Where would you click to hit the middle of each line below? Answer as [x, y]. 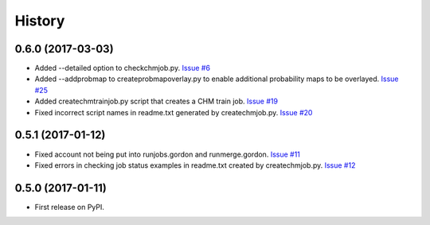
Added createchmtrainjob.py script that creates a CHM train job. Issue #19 [156, 101]
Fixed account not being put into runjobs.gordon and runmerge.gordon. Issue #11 [167, 154]
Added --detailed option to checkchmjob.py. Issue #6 [123, 68]
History [40, 21]
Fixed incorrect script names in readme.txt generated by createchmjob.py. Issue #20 [174, 112]
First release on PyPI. [70, 207]
